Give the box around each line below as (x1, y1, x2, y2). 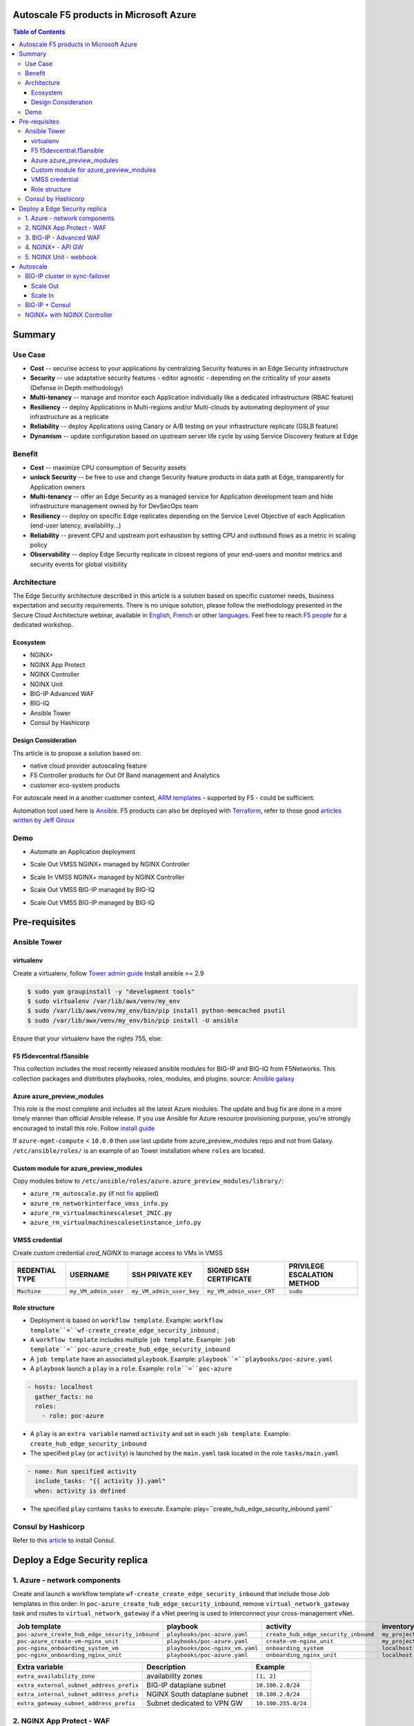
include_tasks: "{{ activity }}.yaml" (34, 1477, 166, 1485)
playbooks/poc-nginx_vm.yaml (166, 1645, 259, 1652)
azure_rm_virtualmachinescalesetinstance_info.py (30, 1219, 201, 1227)
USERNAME (69, 1270, 110, 1280)
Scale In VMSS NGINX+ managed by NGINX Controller (30, 873, 185, 881)
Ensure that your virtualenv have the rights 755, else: (12, 1034, 163, 1043)
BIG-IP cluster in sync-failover (25, 272, 110, 280)
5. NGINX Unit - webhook (25, 253, 97, 261)
